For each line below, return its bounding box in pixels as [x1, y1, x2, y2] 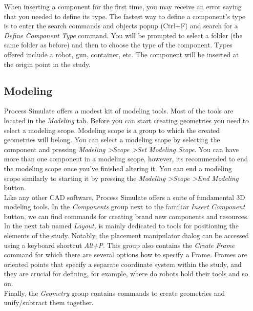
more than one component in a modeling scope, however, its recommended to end [4, 154, 248, 164]
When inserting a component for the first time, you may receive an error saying [4, 1, 242, 11]
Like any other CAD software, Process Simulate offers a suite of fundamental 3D [4, 192, 245, 202]
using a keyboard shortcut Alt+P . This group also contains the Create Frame [4, 240, 235, 250]
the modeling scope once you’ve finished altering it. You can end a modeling [4, 163, 232, 173]
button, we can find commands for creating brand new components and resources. [4, 211, 249, 221]
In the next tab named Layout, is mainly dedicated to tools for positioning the [4, 221, 239, 231]
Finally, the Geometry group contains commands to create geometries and [4, 288, 225, 298]
